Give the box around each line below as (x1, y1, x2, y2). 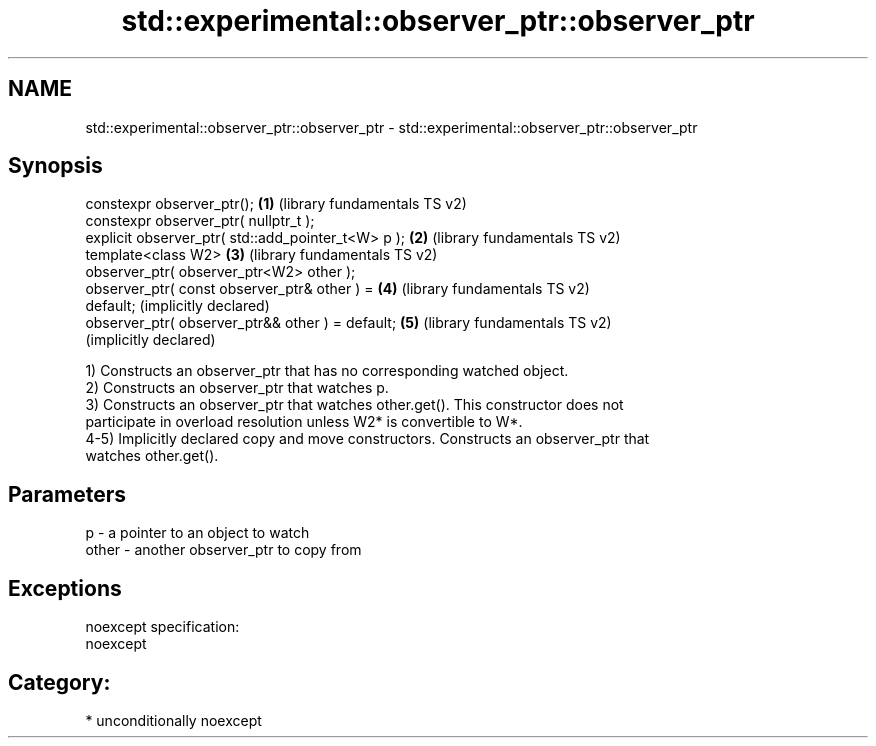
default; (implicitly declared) (85, 297, 270, 315)
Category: (8, 669, 111, 695)
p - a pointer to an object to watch (85, 524, 310, 542)
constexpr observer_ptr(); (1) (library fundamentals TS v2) (85, 195, 467, 213)
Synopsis (8, 153, 103, 179)
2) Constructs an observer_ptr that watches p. (85, 379, 389, 397)
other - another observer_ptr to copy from (85, 541, 362, 559)
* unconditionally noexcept (85, 711, 262, 729)
